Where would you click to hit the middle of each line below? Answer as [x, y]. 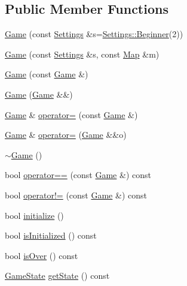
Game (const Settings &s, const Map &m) [82, 54]
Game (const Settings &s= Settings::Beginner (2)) [94, 34]
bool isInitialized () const [51, 235]
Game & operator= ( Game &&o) [66, 135]
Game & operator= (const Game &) [71, 114]
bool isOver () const [42, 255]
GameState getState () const [57, 276]
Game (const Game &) [47, 74]
